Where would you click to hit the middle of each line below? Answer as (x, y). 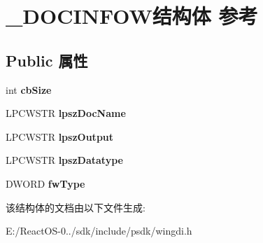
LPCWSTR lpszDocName (66, 113)
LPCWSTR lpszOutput (60, 136)
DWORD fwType (45, 183)
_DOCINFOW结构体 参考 (132, 16)
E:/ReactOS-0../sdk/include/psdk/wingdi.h (99, 231)
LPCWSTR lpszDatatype (64, 160)
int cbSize (29, 89)
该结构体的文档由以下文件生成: (76, 207)
